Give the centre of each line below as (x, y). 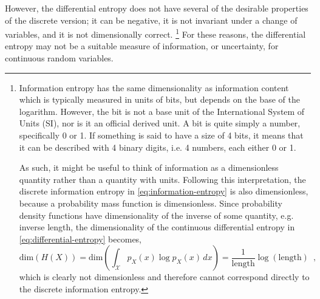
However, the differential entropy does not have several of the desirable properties (157, 8)
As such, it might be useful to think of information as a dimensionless (149, 167)
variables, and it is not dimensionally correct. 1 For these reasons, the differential (155, 33)
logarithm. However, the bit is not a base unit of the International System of (162, 111)
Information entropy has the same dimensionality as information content (154, 87)
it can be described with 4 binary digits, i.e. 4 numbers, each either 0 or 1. (158, 147)
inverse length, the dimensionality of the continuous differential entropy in (157, 227)
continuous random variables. (59, 58)
